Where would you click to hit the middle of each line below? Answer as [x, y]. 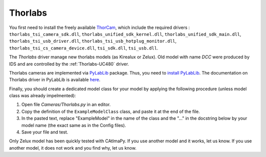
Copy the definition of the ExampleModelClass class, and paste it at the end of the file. [111, 111]
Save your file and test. [45, 132]
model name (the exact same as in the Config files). [74, 125]
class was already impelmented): [43, 96]
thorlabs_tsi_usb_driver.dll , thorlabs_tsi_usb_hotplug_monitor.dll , [93, 41]
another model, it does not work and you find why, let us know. [73, 148]
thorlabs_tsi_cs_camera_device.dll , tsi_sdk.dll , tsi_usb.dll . [84, 48]
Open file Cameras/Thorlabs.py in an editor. [66, 105]
